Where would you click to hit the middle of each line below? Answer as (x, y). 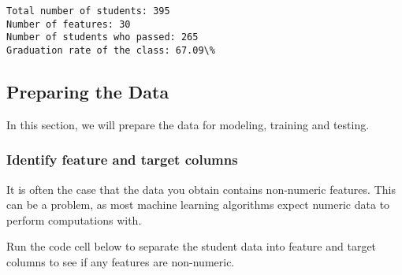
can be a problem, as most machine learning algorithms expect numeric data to (198, 204)
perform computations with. (74, 219)
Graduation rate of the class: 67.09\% (111, 50)
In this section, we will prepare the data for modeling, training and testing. (188, 124)
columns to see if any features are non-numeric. (121, 262)
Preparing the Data (88, 92)
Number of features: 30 (69, 24)
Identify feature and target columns (122, 160)
